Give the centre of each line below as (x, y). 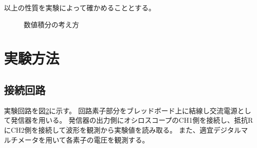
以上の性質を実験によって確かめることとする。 (80, 7)
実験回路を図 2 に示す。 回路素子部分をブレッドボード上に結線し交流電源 (121, 110)
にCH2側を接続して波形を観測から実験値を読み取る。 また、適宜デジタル (123, 129)
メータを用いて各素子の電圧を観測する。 (83, 139)
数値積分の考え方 (51, 24)
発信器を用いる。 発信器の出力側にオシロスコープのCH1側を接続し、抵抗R (132, 120)
